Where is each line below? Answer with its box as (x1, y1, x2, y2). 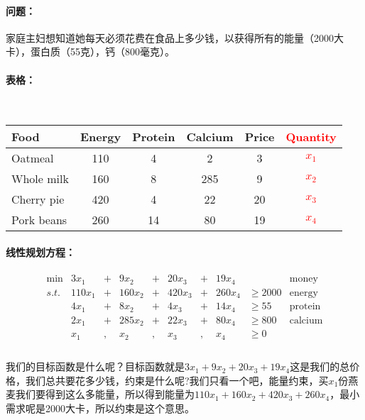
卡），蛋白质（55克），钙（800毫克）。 (6, 44, 175, 59)
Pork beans (11, 211, 67, 228)
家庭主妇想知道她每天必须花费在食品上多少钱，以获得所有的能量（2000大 (6, 30, 344, 45)
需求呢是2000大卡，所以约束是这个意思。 (6, 401, 195, 415)
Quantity (285, 128, 337, 145)
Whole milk (11, 170, 69, 187)
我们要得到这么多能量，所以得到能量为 (15, 387, 195, 402)
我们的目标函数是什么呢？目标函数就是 (6, 359, 185, 374)
